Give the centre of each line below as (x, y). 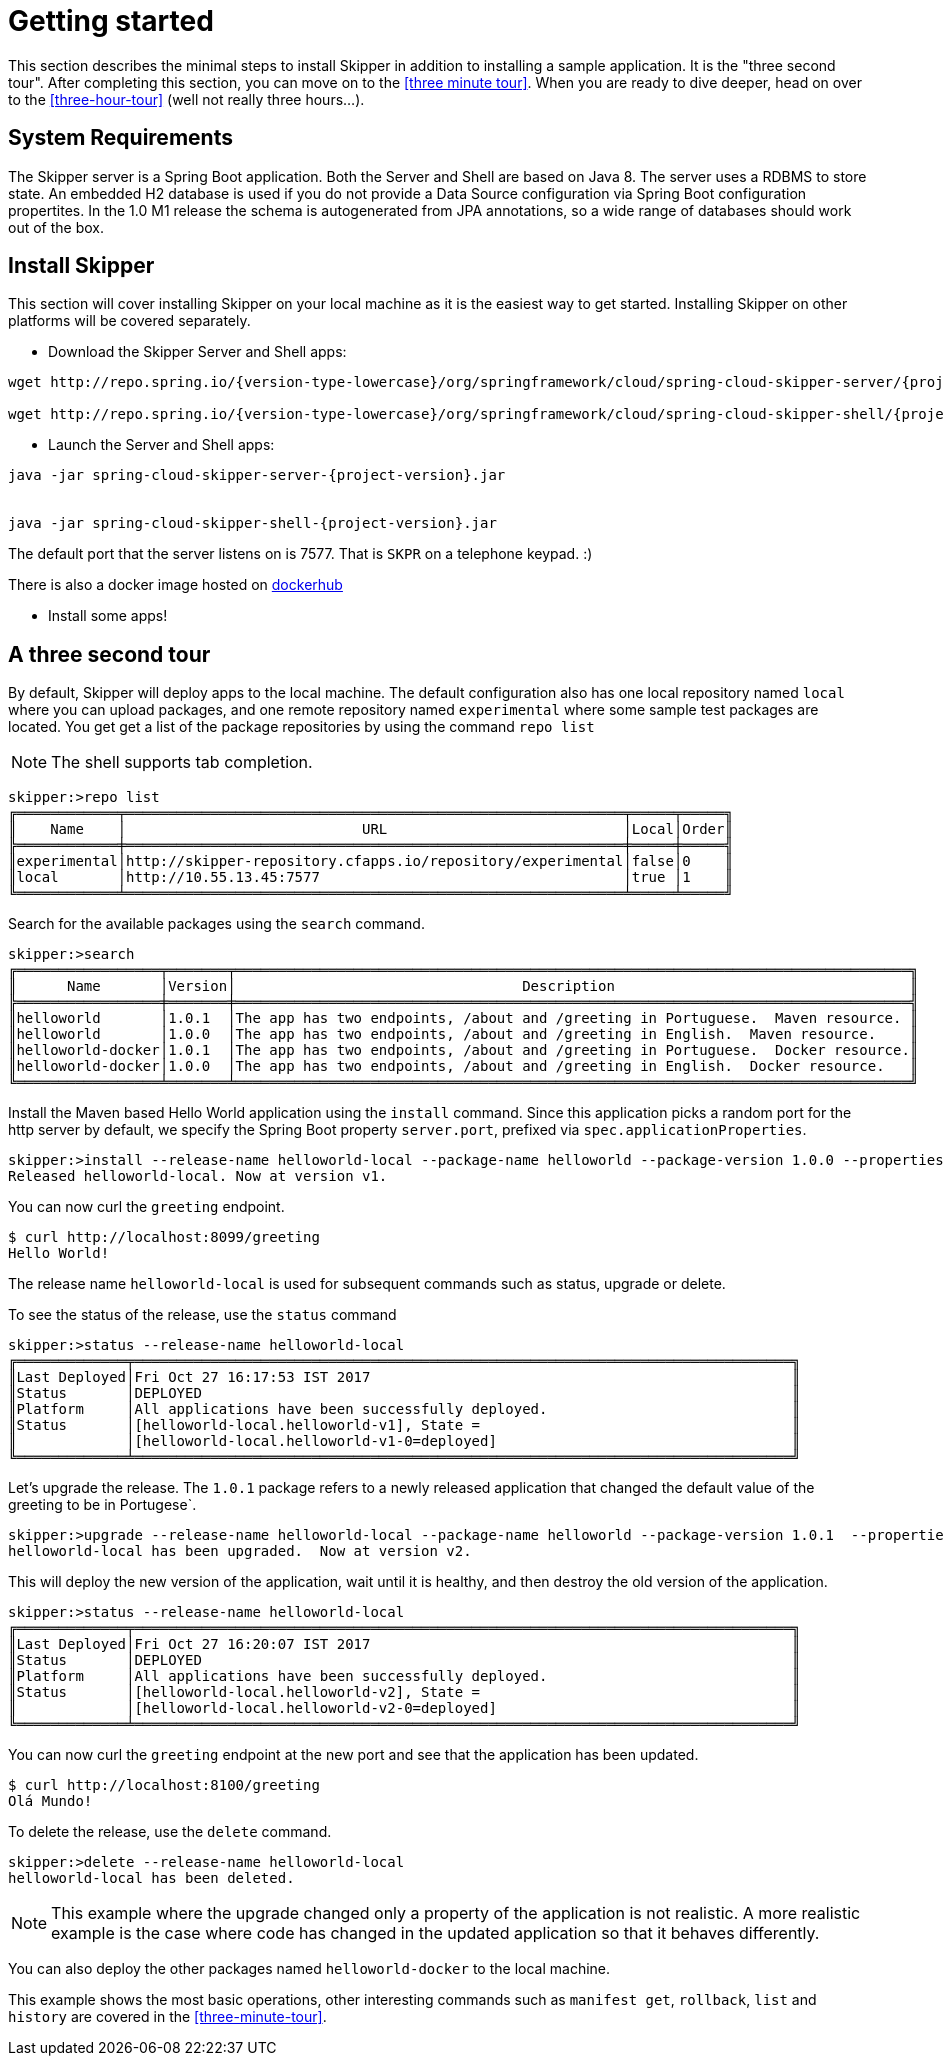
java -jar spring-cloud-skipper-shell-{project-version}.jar (252, 523)
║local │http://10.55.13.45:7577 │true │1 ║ (370, 877)
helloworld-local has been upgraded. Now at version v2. (240, 1551)
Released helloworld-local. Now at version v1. (198, 1176)
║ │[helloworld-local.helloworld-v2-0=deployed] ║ (404, 1708)
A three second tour (109, 654)
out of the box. (56, 227)
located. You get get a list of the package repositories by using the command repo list (301, 727)
